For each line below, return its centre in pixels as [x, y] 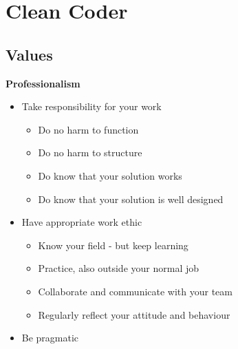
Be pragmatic [50, 338]
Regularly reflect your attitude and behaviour [134, 314]
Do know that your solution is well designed [131, 199]
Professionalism [43, 83]
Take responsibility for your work [91, 106]
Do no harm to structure [90, 152]
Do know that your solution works [110, 175]
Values [29, 54]
